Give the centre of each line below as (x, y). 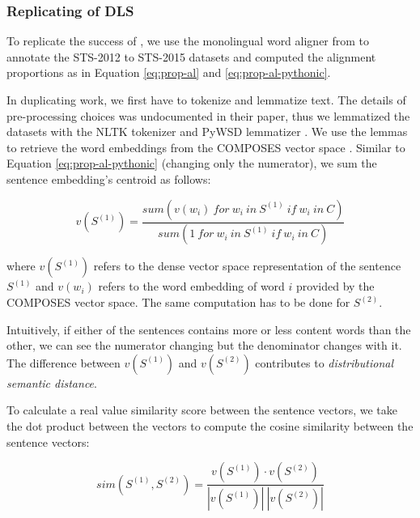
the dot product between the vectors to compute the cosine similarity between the (210, 426)
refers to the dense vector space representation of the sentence (247, 266)
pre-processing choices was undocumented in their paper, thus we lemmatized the (208, 115)
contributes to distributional (325, 362)
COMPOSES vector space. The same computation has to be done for (178, 302)
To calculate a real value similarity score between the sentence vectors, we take (202, 410)
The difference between (64, 362)
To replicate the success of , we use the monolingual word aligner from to (188, 41)
